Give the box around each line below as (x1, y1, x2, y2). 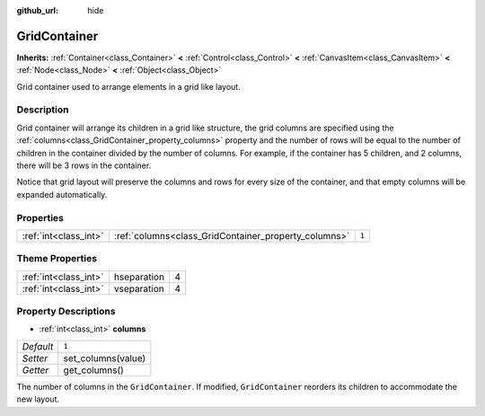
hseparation (113, 270, 165, 283)
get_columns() (63, 364, 125, 376)
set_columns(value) (63, 351, 146, 364)
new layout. (16, 394, 60, 404)
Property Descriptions (16, 305, 116, 318)
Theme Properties (16, 252, 98, 265)
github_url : (16, 5, 58, 15)
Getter (22, 364, 49, 376)
